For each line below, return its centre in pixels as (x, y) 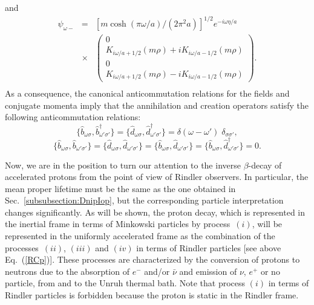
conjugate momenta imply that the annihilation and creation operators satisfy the (157, 105)
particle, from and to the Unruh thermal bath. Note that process (125, 283)
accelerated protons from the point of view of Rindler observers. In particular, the (157, 177)
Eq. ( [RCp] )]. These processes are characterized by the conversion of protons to (152, 259)
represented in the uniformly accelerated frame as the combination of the (140, 236)
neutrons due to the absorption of (67, 271)
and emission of (208, 271)
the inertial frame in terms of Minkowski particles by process (118, 224)
